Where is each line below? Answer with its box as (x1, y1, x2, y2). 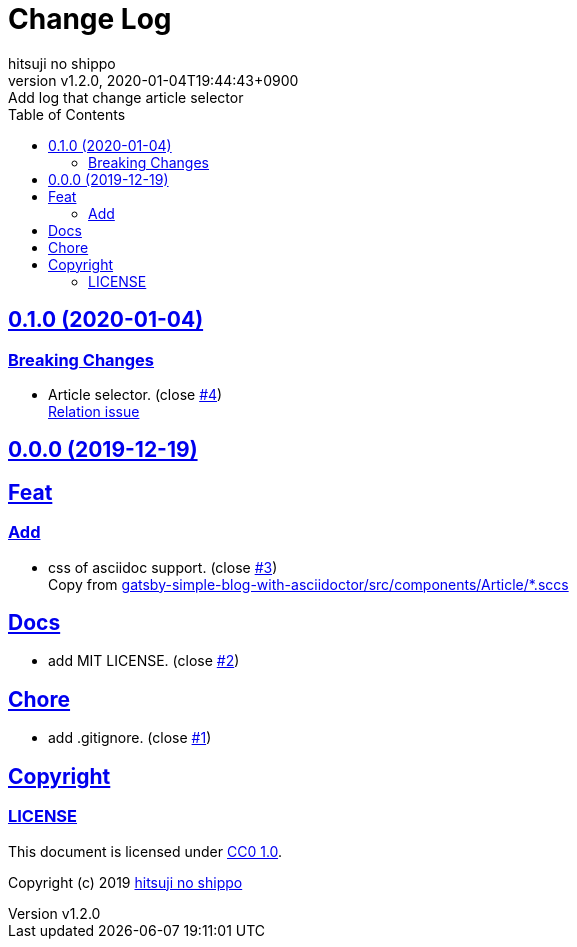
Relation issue (48, 402, 140, 420)
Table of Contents (8, 105, 126, 123)
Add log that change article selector (8, 88, 244, 106)
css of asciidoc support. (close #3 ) (48, 558, 278, 576)
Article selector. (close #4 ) (48, 385, 223, 403)
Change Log (8, 2, 172, 36)
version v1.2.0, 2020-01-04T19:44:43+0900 (8, 71, 299, 89)
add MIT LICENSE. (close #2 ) (48, 652, 240, 670)
